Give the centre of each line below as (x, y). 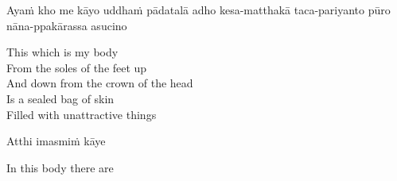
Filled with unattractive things (82, 114)
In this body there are (60, 167)
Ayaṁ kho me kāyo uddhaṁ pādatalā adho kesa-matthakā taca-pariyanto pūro (198, 10)
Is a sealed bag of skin (60, 98)
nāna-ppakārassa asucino (67, 25)
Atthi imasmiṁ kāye (56, 141)
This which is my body (62, 52)
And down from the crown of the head (100, 83)
